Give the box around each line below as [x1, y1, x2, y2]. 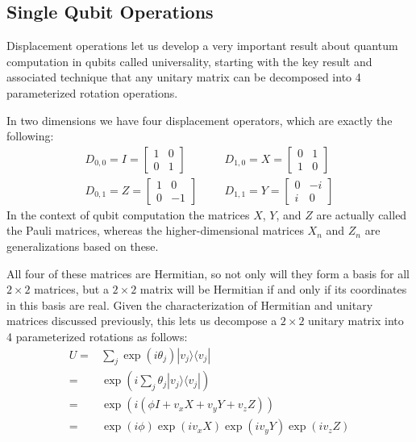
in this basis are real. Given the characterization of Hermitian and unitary [6, 296, 373, 313]
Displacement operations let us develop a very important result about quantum [6, 37, 398, 54]
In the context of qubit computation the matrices [6, 206, 250, 223]
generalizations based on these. [6, 238, 159, 255]
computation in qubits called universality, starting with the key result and [6, 52, 372, 69]
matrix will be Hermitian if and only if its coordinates [139, 281, 407, 298]
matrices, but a [34, 281, 109, 298]
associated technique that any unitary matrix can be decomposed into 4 [6, 69, 361, 85]
